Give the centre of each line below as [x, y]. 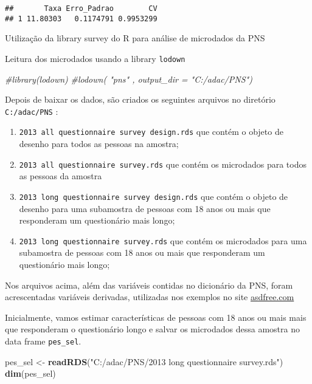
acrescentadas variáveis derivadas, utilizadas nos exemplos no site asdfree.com [150, 297]
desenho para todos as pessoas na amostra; [99, 144]
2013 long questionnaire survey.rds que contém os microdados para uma [163, 240]
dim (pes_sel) [30, 373]
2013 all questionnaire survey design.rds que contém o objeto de [151, 132]
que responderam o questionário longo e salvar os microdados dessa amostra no [152, 329]
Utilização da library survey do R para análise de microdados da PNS [135, 38]
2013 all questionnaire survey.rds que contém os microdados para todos [163, 164]
